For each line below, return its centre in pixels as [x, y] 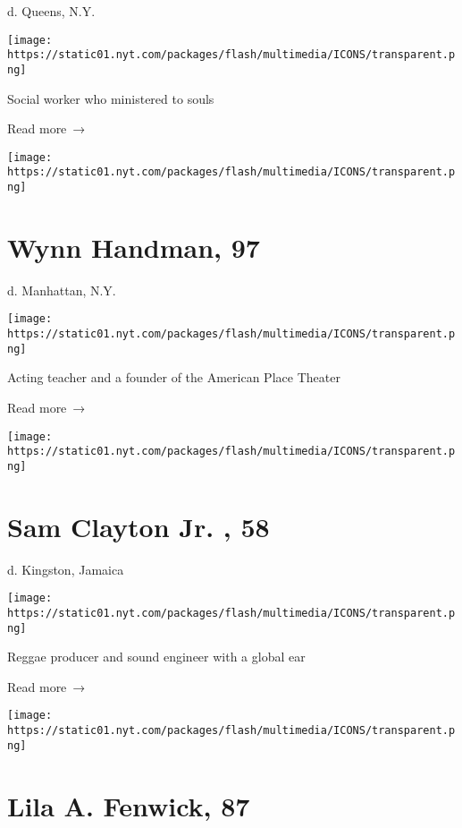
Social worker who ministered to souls [111, 98]
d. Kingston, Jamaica [66, 569]
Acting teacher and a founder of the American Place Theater [174, 377]
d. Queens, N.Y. [51, 11]
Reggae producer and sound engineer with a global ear [156, 657]
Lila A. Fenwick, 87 [129, 805]
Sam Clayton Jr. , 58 [139, 526]
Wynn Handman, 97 [134, 247]
